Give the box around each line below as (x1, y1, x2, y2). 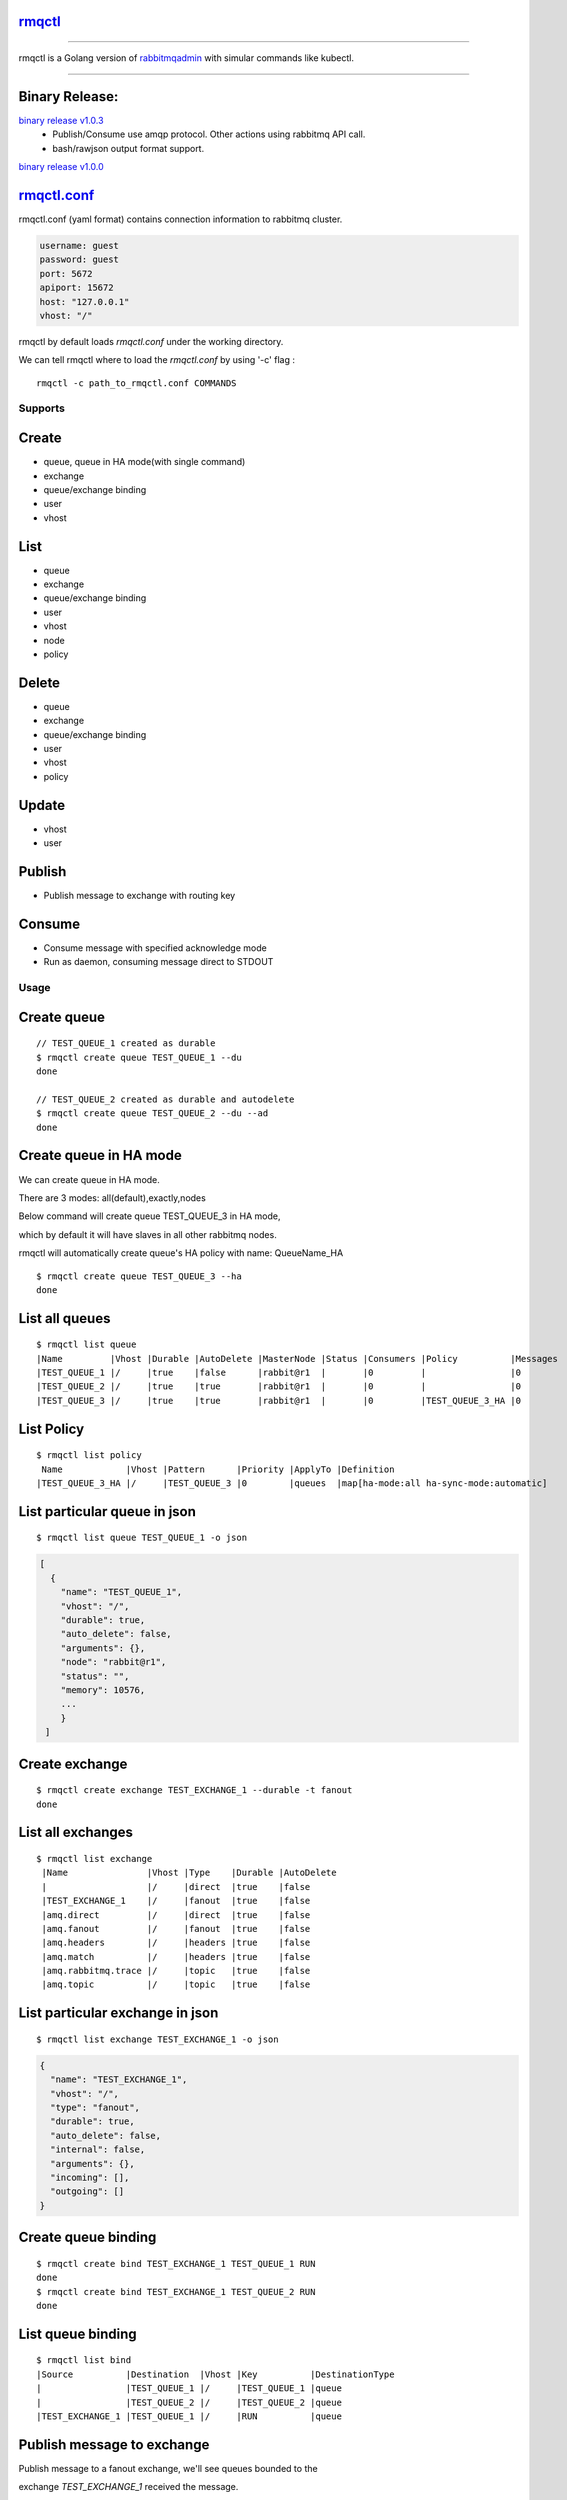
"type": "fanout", (50, 2102, 140, 2114)
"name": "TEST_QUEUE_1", (60, 1586, 183, 1598)
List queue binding (18, 2325, 137, 2342)
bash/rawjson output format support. (52, 142, 205, 154)
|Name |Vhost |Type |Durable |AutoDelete (41, 1867, 337, 1879)
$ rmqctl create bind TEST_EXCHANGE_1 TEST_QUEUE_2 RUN (36, 2286, 316, 2297)
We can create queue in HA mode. (18, 1173, 160, 1185)
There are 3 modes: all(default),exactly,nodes (18, 1191, 207, 1204)
